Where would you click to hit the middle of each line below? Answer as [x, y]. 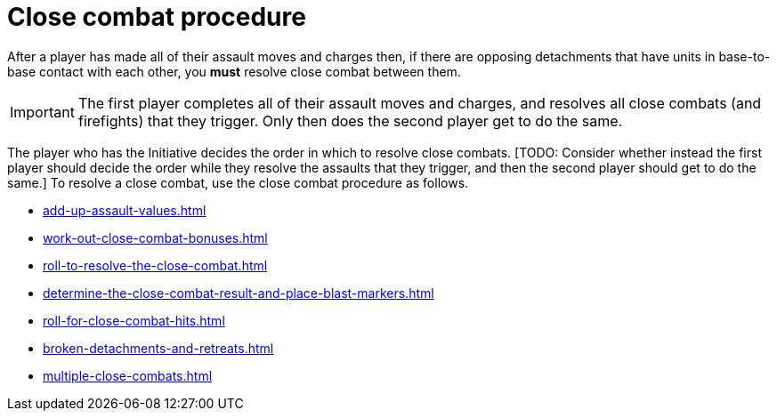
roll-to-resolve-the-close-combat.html [155, 265]
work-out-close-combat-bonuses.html [155, 237]
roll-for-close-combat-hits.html [134, 320]
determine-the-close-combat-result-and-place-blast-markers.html [239, 293]
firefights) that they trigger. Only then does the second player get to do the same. [350, 121]
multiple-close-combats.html [128, 375]
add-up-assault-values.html [125, 210]
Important [42, 112]
